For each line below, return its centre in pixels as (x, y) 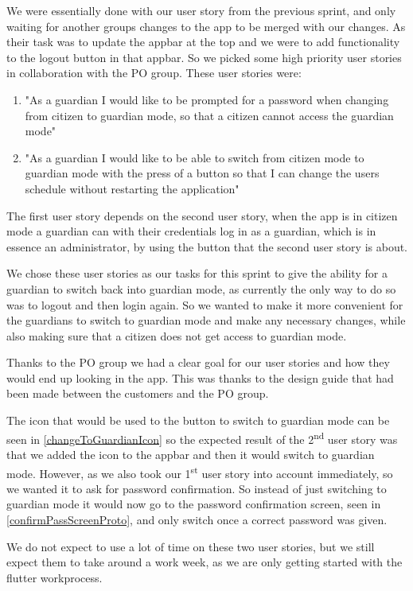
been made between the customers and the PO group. (138, 393)
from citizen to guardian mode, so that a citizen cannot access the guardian (209, 115)
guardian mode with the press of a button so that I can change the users (202, 173)
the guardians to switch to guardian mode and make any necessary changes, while (206, 320)
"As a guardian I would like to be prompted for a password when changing (207, 99)
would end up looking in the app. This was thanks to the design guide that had (200, 377)
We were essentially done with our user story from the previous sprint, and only (201, 10)
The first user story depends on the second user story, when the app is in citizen (202, 215)
